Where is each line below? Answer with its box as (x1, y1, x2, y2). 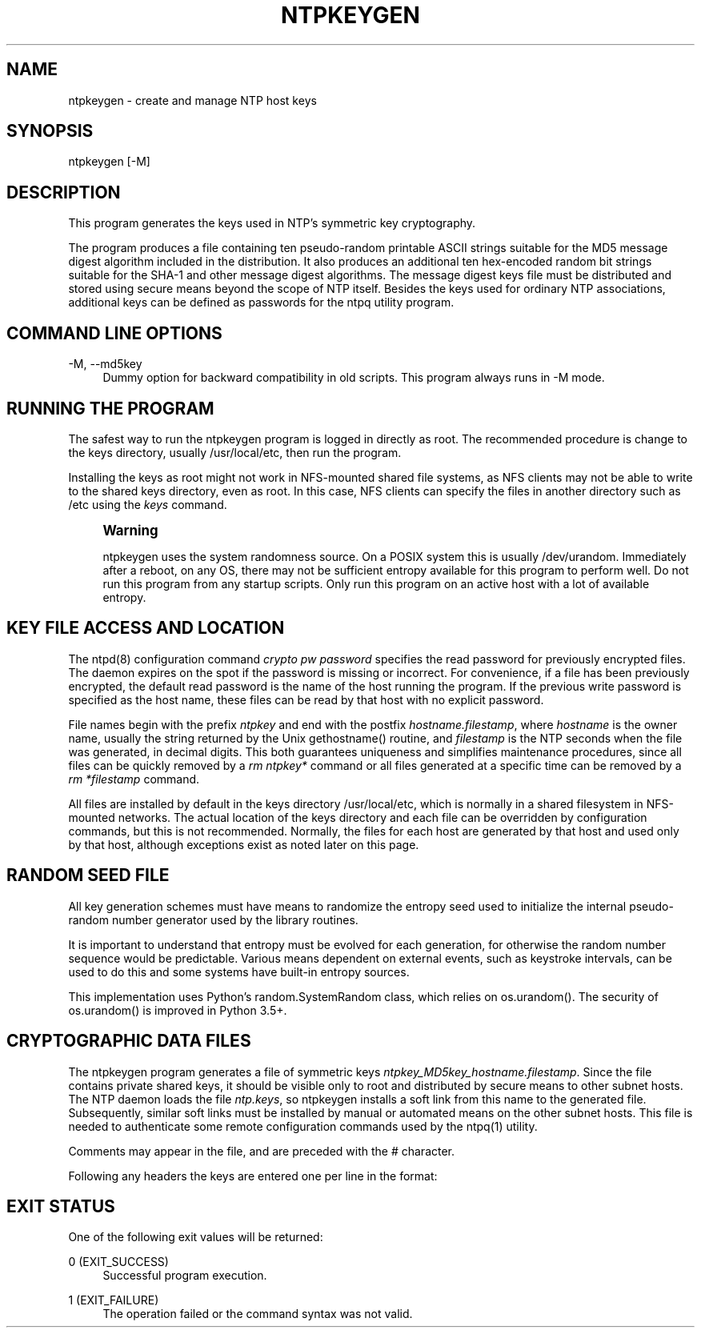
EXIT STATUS (6, 1196, 115, 1216)
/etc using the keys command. (68, 497, 227, 511)
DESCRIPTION (6, 182, 121, 202)
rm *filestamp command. (68, 771, 200, 786)
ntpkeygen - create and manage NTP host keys (68, 93, 317, 107)
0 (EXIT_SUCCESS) (68, 1255, 169, 1269)
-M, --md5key (68, 357, 142, 371)
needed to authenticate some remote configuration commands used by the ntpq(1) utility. (68, 1119, 538, 1133)
